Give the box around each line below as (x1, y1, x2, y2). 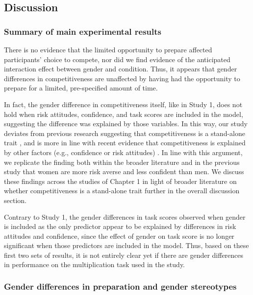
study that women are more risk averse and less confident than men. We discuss (4, 166, 244, 177)
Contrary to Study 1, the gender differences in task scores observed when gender (4, 211, 246, 222)
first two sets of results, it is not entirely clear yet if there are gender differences (4, 250, 244, 260)
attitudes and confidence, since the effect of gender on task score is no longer (4, 230, 234, 241)
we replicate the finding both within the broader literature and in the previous (4, 157, 240, 167)
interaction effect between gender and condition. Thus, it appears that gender (4, 64, 237, 74)
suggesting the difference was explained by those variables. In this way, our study (4, 118, 248, 129)
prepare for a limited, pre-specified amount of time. (4, 83, 158, 93)
